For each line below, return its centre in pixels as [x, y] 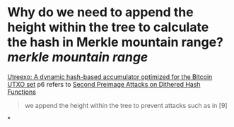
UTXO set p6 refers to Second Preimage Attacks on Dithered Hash [104, 84]
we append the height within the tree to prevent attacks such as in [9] [126, 105]
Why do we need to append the [100, 12]
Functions [22, 92]
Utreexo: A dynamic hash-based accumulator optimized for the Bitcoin [110, 77]
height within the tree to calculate [108, 27]
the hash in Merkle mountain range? [116, 42]
